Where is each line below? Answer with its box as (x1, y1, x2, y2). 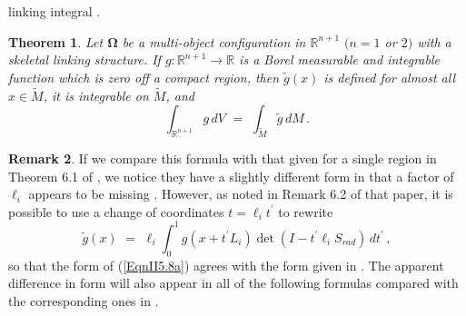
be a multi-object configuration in (122, 32, 306, 51)
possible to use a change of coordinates (8, 202, 224, 221)
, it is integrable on (43, 85, 149, 104)
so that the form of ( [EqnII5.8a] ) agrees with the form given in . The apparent (8, 255, 444, 274)
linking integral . (8, 2, 101, 20)
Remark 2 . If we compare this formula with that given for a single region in (8, 148, 437, 167)
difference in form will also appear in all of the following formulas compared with (8, 273, 459, 292)
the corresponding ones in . (8, 291, 159, 310)
